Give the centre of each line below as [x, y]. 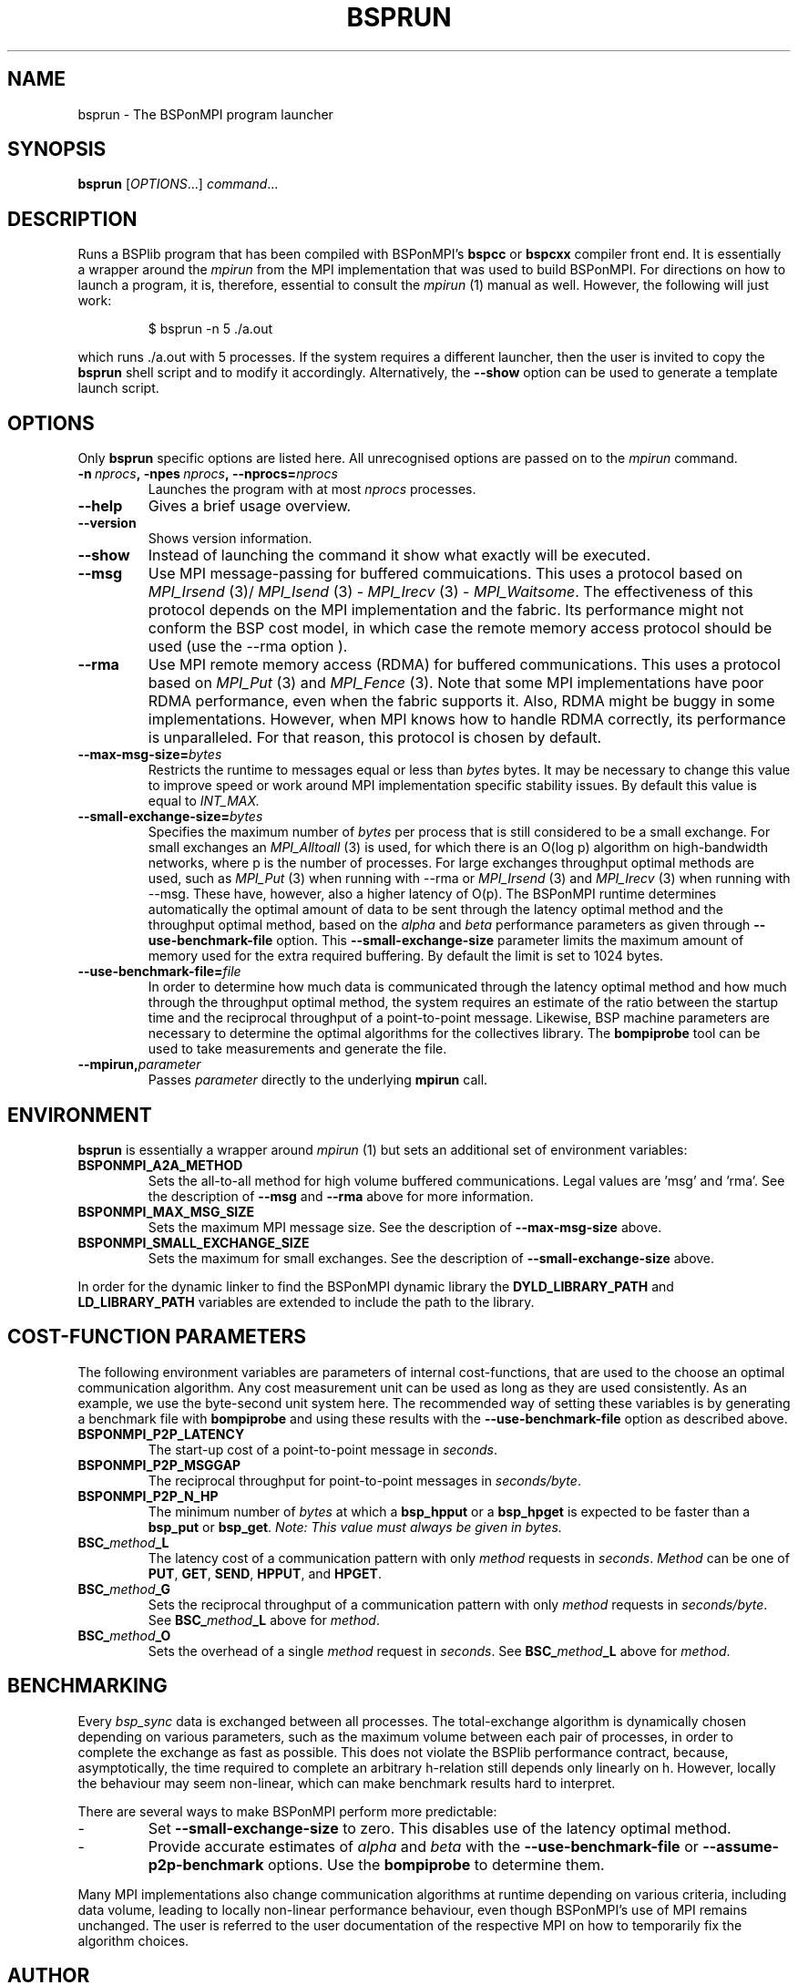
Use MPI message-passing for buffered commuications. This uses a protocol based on [445, 574]
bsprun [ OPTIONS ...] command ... [178, 184]
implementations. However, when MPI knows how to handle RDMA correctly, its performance [467, 720]
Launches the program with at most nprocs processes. [312, 489]
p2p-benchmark [206, 1864]
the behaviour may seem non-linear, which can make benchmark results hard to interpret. [347, 1783]
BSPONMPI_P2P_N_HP [148, 1496]
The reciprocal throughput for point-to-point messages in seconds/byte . [364, 1480]
